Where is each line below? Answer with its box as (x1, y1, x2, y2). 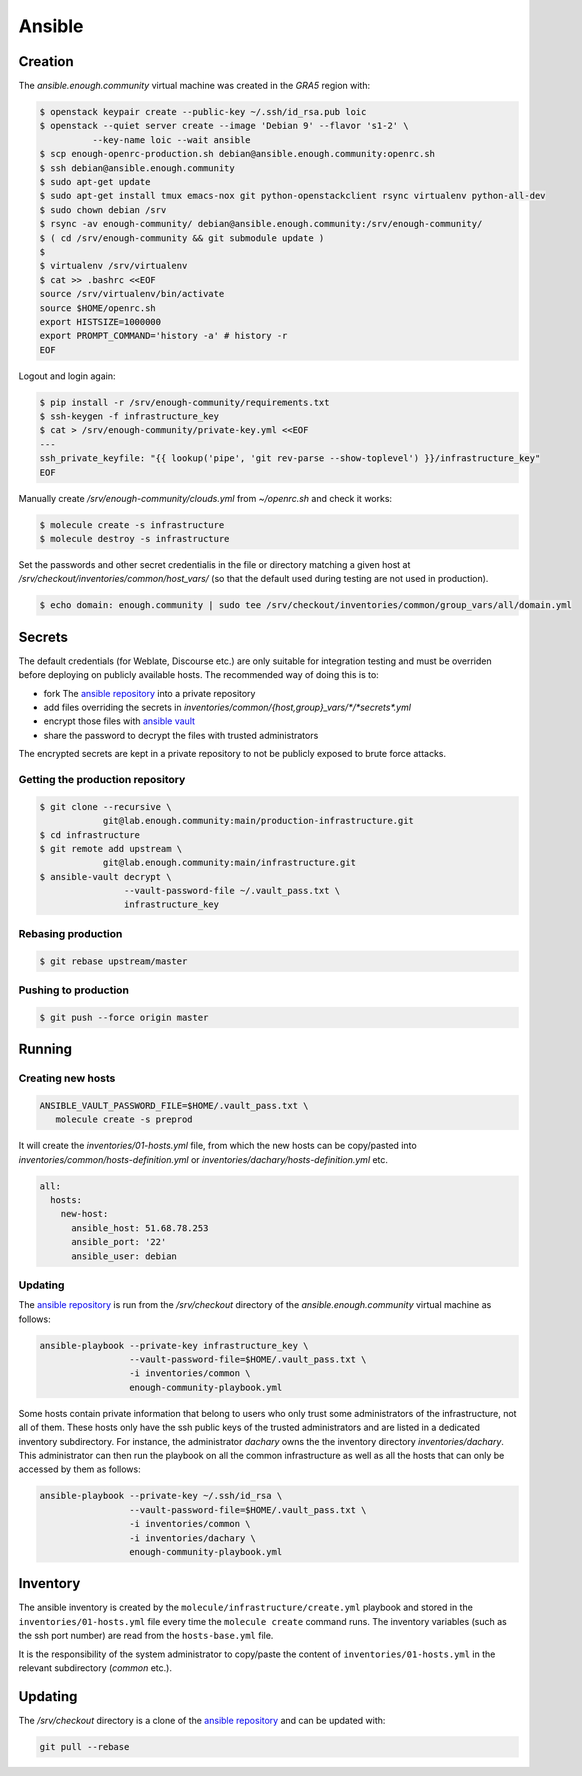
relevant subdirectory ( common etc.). (18, 1662, 172, 1674)
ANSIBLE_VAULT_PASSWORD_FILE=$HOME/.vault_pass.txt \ (39, 1100, 309, 1111)
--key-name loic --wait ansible (91, 134, 251, 145)
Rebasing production (18, 926, 123, 940)
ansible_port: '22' (71, 1236, 167, 1248)
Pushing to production (18, 983, 130, 997)
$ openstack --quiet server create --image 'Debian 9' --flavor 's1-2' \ (39, 120, 409, 132)
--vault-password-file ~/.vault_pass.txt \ (123, 885, 341, 897)
